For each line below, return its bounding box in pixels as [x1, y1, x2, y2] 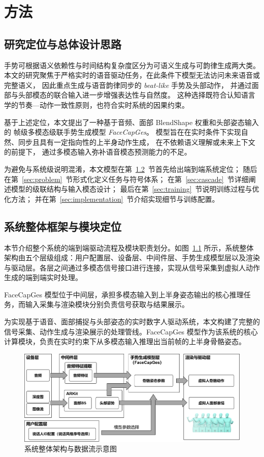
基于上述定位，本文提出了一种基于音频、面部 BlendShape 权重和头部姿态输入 [4, 116, 259, 127]
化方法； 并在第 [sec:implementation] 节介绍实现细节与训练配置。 [4, 193, 219, 204]
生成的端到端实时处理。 [4, 272, 82, 283]
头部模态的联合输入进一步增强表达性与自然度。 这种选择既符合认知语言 [18, 89, 255, 100]
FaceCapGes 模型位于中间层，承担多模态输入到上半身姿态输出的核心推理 [4, 289, 244, 299]
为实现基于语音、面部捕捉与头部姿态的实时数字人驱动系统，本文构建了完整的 [4, 316, 260, 327]
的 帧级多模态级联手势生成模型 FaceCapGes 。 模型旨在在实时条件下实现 [4, 127, 241, 137]
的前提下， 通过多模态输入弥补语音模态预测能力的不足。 [4, 146, 191, 157]
